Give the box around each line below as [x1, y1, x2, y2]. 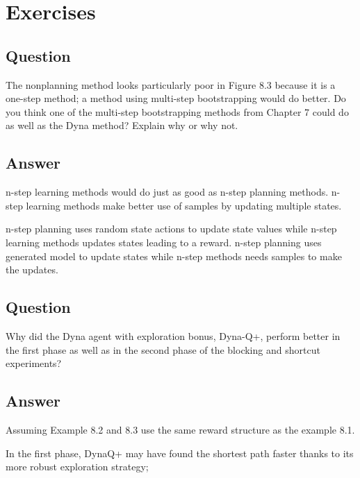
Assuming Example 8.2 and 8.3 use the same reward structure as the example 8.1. [6, 422, 355, 436]
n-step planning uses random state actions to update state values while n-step [6, 221, 337, 236]
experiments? [6, 356, 62, 370]
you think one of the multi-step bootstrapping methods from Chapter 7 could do [6, 104, 349, 119]
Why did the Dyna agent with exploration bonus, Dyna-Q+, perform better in [6, 328, 341, 343]
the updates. [6, 262, 58, 277]
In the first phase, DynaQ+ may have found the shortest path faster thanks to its [6, 445, 354, 460]
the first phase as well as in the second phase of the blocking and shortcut [6, 342, 320, 357]
